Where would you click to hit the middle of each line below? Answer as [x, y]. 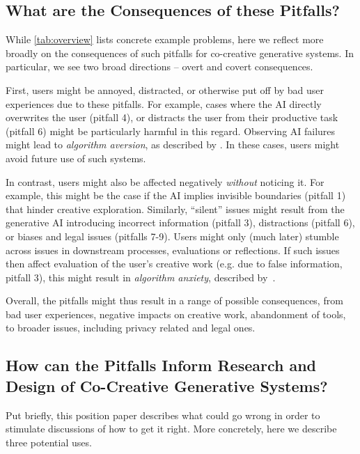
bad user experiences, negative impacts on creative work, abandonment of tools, [176, 314]
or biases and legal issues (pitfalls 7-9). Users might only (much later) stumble [172, 236]
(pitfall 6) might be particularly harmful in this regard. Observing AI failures [171, 131]
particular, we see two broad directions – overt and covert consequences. [159, 66]
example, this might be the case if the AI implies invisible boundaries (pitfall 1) [176, 195]
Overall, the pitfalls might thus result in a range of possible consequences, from [174, 300]
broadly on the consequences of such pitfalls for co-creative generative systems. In [180, 53]
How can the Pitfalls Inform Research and [161, 365]
